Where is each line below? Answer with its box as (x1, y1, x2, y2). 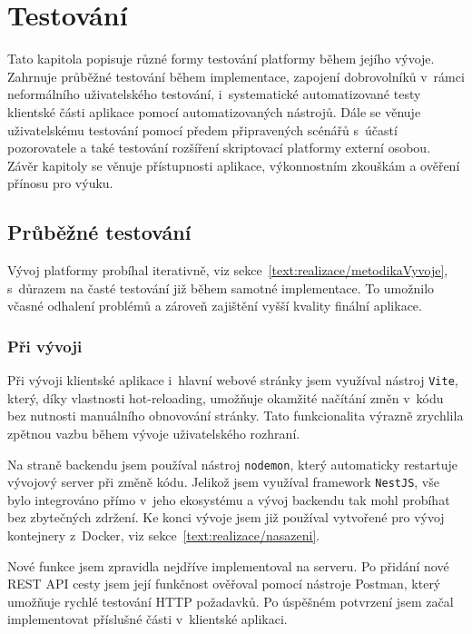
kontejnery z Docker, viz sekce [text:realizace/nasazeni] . (7, 526, 320, 545)
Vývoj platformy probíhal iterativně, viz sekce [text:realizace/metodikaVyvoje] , (7, 261, 448, 280)
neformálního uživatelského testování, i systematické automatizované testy (7, 84, 421, 104)
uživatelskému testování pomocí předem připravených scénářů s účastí (7, 120, 398, 139)
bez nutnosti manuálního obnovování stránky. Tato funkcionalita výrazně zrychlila (7, 406, 464, 425)
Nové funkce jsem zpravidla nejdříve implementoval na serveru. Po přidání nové (7, 556, 449, 575)
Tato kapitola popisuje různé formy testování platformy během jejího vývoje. (7, 49, 435, 68)
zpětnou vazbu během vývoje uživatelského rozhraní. (7, 423, 300, 442)
